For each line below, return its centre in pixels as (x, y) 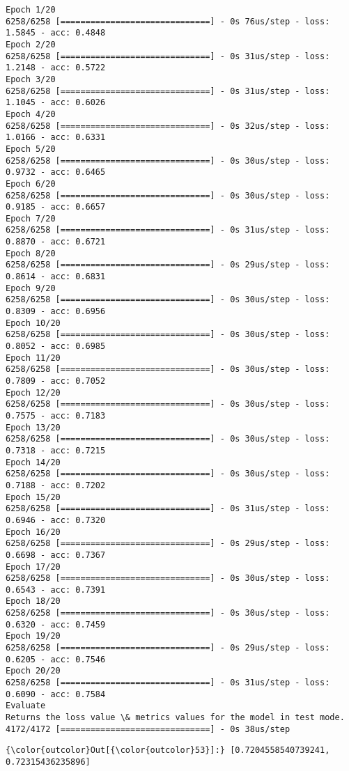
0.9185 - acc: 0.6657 (56, 207)
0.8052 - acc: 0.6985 (56, 346)
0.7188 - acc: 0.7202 (56, 485)
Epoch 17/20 (33, 567)
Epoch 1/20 (31, 10)
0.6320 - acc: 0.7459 (56, 624)
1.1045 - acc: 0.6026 (56, 103)
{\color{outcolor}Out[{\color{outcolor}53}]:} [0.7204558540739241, (168, 750)
